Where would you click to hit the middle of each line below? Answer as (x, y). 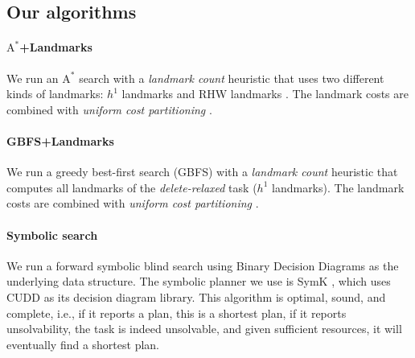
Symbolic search (52, 235)
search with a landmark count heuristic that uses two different (232, 78)
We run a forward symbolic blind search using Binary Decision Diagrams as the (203, 265)
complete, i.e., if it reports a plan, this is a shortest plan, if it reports (177, 313)
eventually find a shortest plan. (83, 344)
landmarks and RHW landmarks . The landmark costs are (265, 94)
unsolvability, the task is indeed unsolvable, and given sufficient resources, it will (204, 329)
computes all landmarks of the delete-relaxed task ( (132, 187)
